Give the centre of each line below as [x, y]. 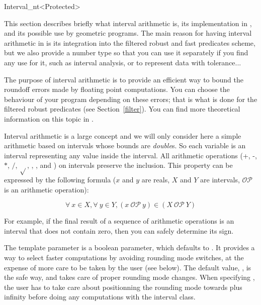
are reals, [156, 180]
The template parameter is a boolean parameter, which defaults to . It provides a [129, 247]
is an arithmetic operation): [47, 189]
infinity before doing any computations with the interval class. [100, 297]
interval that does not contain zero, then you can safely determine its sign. [119, 230]
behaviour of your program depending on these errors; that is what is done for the [131, 99]
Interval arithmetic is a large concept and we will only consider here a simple [123, 135]
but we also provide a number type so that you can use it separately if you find [126, 53]
